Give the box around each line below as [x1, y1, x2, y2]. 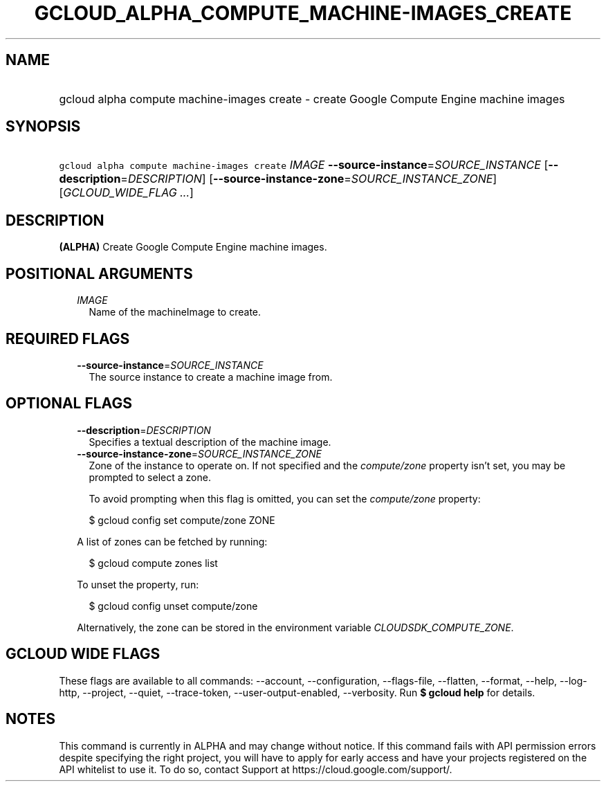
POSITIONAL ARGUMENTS [6, 264, 193, 282]
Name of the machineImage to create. [89, 306, 261, 318]
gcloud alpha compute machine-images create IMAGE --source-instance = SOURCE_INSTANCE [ [59, 158, 549, 172]
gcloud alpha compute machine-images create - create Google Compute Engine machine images [59, 91, 565, 106]
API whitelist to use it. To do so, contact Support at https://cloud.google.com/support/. [59, 763, 452, 775]
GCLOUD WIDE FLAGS [6, 645, 160, 663]
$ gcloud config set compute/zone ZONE [89, 514, 275, 526]
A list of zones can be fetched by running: [77, 535, 268, 548]
